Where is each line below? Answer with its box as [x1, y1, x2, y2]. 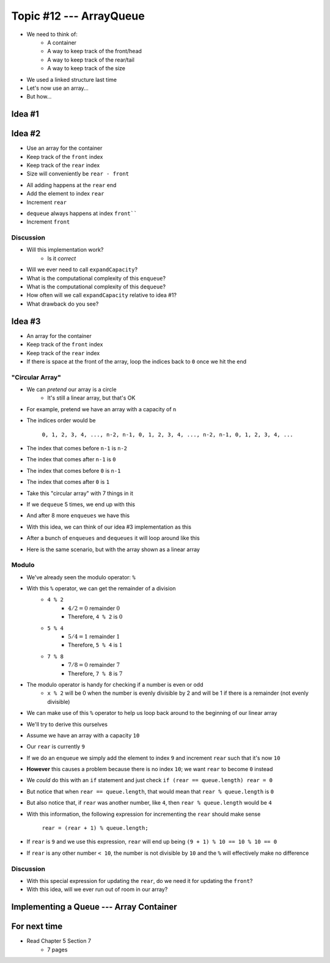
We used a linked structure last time [26, 76, 117, 83]
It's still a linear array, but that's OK [47, 394, 136, 401]
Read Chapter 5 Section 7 [26, 937, 92, 945]
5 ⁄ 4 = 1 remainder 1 [68, 632, 120, 640]
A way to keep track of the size [47, 65, 125, 72]
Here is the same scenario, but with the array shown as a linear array [26, 546, 200, 553]
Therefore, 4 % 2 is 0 [68, 613, 123, 620]
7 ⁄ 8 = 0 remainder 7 [68, 661, 120, 668]
